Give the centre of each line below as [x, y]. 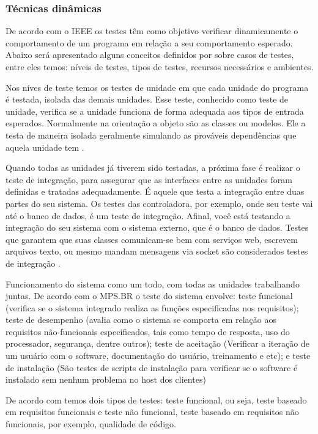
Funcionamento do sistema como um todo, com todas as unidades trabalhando [153, 284]
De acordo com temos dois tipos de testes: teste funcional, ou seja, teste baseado [156, 400]
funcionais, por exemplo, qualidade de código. [91, 424]
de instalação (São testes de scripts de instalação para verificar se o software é [152, 367]
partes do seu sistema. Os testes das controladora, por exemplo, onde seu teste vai [159, 203]
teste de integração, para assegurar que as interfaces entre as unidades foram [149, 179]
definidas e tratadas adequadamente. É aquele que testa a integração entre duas [155, 191]
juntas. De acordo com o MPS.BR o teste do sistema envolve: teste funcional [149, 296]
